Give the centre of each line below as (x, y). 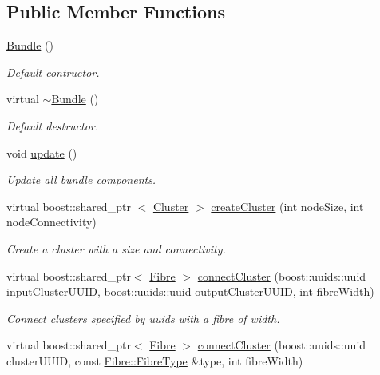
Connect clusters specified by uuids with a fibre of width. (143, 318)
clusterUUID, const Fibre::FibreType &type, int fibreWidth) (155, 360)
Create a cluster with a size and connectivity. (116, 248)
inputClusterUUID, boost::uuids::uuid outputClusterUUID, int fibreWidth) (190, 291)
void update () (42, 152)
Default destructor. (53, 125)
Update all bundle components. (81, 180)
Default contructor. (53, 72)
